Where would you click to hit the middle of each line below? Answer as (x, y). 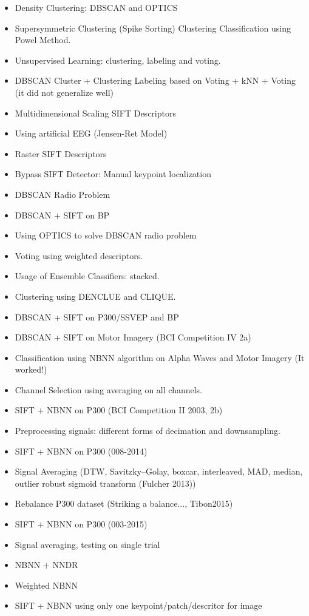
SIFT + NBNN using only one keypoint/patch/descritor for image (138, 605)
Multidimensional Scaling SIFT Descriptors (95, 113)
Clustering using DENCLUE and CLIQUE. (95, 296)
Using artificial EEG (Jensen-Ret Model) (91, 133)
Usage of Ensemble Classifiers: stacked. (87, 276)
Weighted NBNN (46, 585)
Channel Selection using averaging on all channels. (109, 389)
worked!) (31, 369)
